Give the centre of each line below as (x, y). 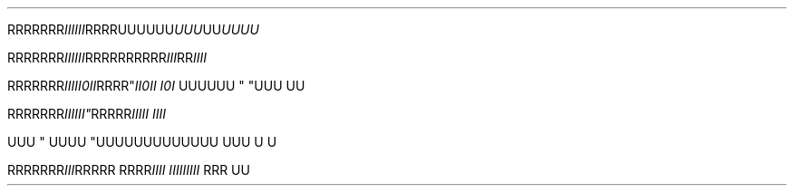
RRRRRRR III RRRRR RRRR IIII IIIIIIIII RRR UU (129, 170)
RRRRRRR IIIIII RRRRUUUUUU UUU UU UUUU (133, 29)
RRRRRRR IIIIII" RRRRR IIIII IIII (87, 114)
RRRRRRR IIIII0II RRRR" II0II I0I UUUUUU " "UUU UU (156, 86)
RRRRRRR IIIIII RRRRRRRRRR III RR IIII (107, 58)
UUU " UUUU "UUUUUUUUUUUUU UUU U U (142, 142)
